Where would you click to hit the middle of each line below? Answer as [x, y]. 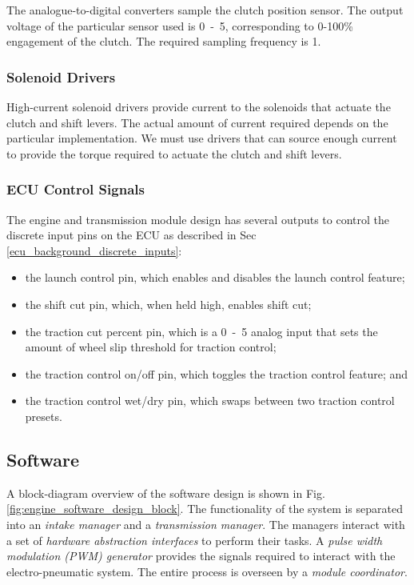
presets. [44, 416]
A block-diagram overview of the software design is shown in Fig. [166, 493]
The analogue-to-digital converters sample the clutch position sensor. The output [205, 10]
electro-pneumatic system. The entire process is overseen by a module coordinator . [207, 571]
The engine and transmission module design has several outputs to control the [198, 219]
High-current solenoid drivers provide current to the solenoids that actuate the [199, 106]
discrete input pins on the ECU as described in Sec [131, 235]
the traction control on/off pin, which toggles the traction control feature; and [217, 373]
